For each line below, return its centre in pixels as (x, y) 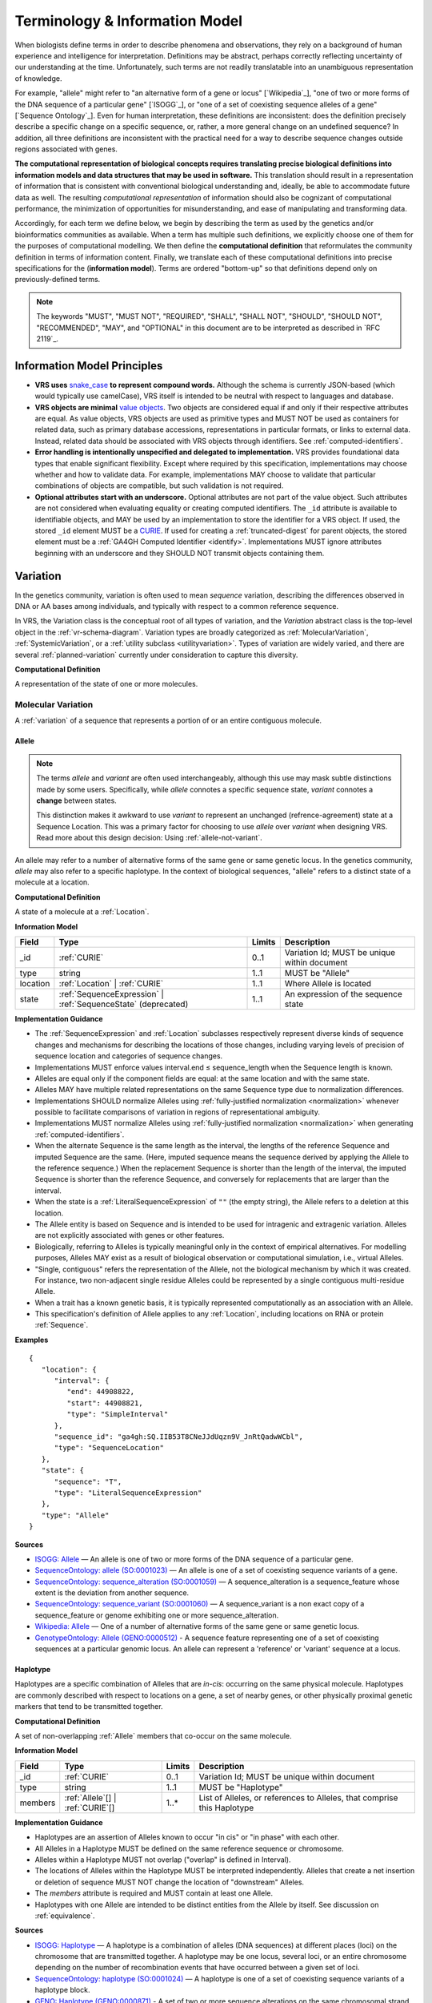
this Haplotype (226, 1808)
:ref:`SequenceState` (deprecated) (124, 1004)
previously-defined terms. (58, 280)
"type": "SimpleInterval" (118, 1415)
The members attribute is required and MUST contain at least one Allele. (154, 1893)
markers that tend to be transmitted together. (89, 1707)
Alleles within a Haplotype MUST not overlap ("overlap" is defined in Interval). (163, 1860)
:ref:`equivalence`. (65, 1916)
